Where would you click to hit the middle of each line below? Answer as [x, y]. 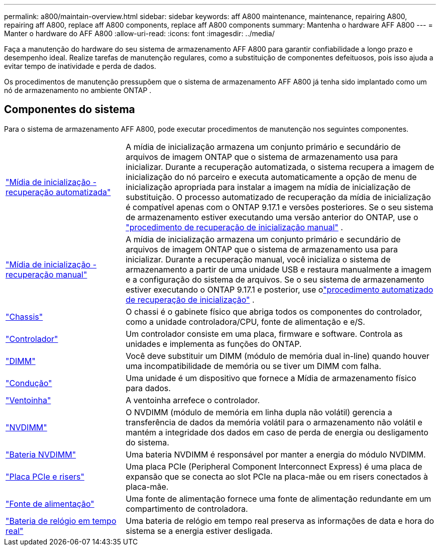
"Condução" [29, 383]
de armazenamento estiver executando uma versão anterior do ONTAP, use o [272, 217]
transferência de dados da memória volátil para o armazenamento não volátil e [274, 422]
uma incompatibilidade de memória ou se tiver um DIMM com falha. [253, 366]
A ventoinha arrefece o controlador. [193, 400]
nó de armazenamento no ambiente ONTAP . [78, 90]
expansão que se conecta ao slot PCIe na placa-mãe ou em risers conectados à [277, 476]
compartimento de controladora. [187, 509]
